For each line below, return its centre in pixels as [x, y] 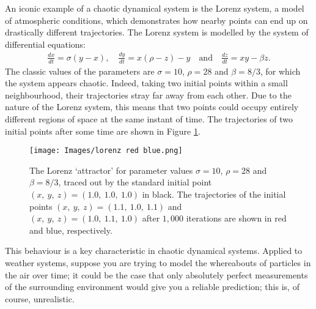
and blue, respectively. [71, 230]
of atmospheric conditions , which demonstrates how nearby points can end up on [156, 20]
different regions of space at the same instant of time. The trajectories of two [149, 118]
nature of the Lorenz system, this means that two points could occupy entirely [152, 107]
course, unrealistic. [40, 298]
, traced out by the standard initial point [135, 182]
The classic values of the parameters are [80, 71]
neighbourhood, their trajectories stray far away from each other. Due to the [148, 95]
